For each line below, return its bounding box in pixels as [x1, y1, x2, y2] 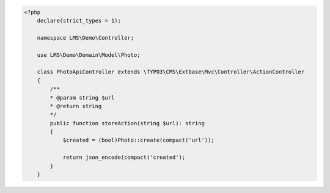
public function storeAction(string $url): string [50, 120, 205, 126]
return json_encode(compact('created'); [62, 154, 186, 161]
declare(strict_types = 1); [37, 17, 122, 24]
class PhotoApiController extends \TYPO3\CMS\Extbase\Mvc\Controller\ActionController [37, 68, 305, 76]
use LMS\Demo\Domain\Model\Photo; [37, 51, 141, 58]
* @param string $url [50, 94, 115, 101]
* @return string [50, 103, 102, 109]
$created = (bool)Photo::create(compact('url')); [62, 137, 215, 144]
